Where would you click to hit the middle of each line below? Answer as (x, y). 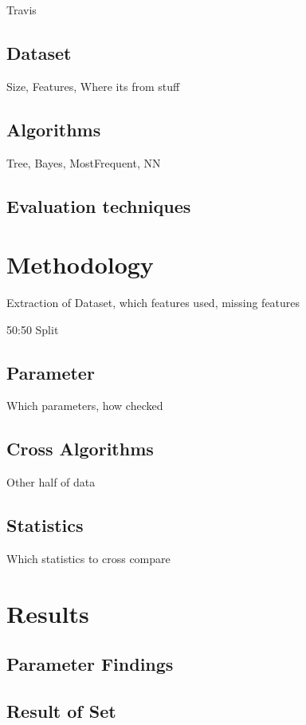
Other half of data (51, 482)
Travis (22, 10)
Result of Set (61, 711)
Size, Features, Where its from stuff (93, 86)
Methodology (80, 264)
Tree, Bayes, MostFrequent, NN (84, 162)
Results (48, 613)
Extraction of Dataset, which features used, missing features (153, 303)
